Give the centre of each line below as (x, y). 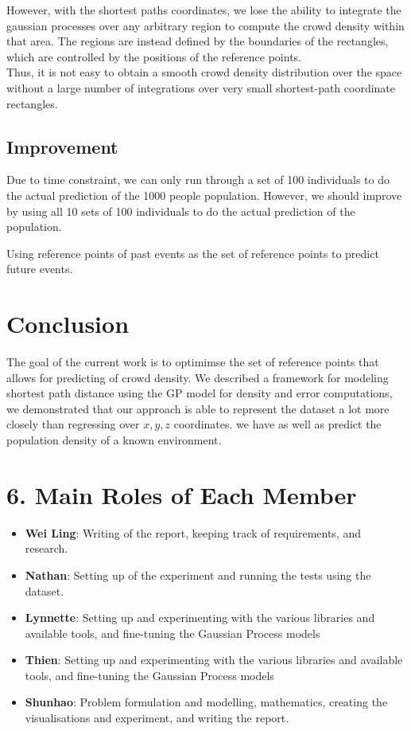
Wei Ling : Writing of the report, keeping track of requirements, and (193, 532)
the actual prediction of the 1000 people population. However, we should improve (204, 195)
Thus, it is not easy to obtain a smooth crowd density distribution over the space (204, 72)
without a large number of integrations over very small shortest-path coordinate (201, 87)
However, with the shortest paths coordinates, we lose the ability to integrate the (204, 10)
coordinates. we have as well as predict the (277, 424)
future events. (40, 269)
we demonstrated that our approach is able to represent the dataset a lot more (198, 408)
